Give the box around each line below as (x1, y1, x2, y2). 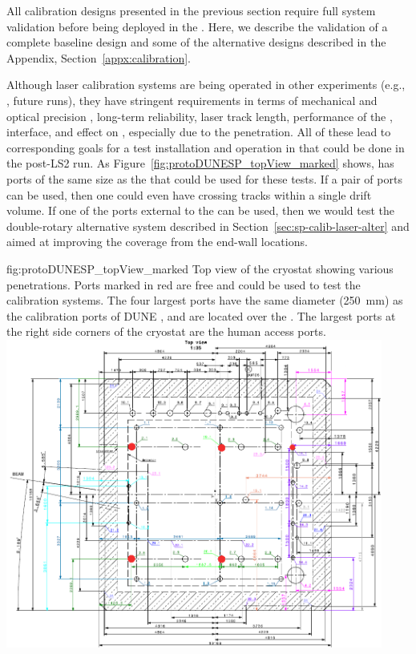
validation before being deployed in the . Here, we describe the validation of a (6, 18, 388, 34)
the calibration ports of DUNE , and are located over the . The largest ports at (6, 307, 396, 324)
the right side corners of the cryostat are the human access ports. (6, 323, 326, 340)
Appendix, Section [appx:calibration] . (6, 49, 191, 66)
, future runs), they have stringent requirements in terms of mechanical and (6, 91, 378, 108)
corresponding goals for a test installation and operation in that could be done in (6, 139, 405, 155)
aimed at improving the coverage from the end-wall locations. (6, 233, 308, 250)
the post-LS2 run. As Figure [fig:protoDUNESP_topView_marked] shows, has (6, 155, 394, 172)
